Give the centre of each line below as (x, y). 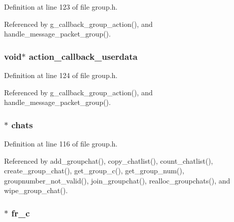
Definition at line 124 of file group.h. (61, 75)
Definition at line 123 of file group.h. (61, 7)
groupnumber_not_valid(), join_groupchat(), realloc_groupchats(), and (117, 180)
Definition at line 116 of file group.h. (61, 143)
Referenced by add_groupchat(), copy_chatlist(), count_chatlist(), (109, 160)
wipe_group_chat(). (36, 190)
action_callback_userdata (83, 56)
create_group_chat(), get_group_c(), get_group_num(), (94, 171)
